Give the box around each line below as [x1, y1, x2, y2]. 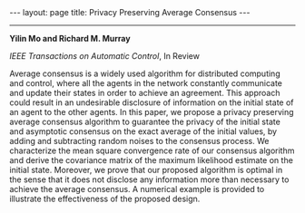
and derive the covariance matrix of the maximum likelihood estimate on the [9, 155, 293, 165]
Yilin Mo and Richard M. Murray [9, 34, 131, 44]
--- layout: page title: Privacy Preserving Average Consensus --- [9, 7, 251, 17]
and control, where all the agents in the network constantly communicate [9, 78, 283, 88]
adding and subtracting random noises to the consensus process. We [9, 136, 270, 146]
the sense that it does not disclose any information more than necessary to [9, 174, 290, 185]
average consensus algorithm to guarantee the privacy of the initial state [9, 116, 281, 127]
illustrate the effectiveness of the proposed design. [9, 193, 201, 204]
